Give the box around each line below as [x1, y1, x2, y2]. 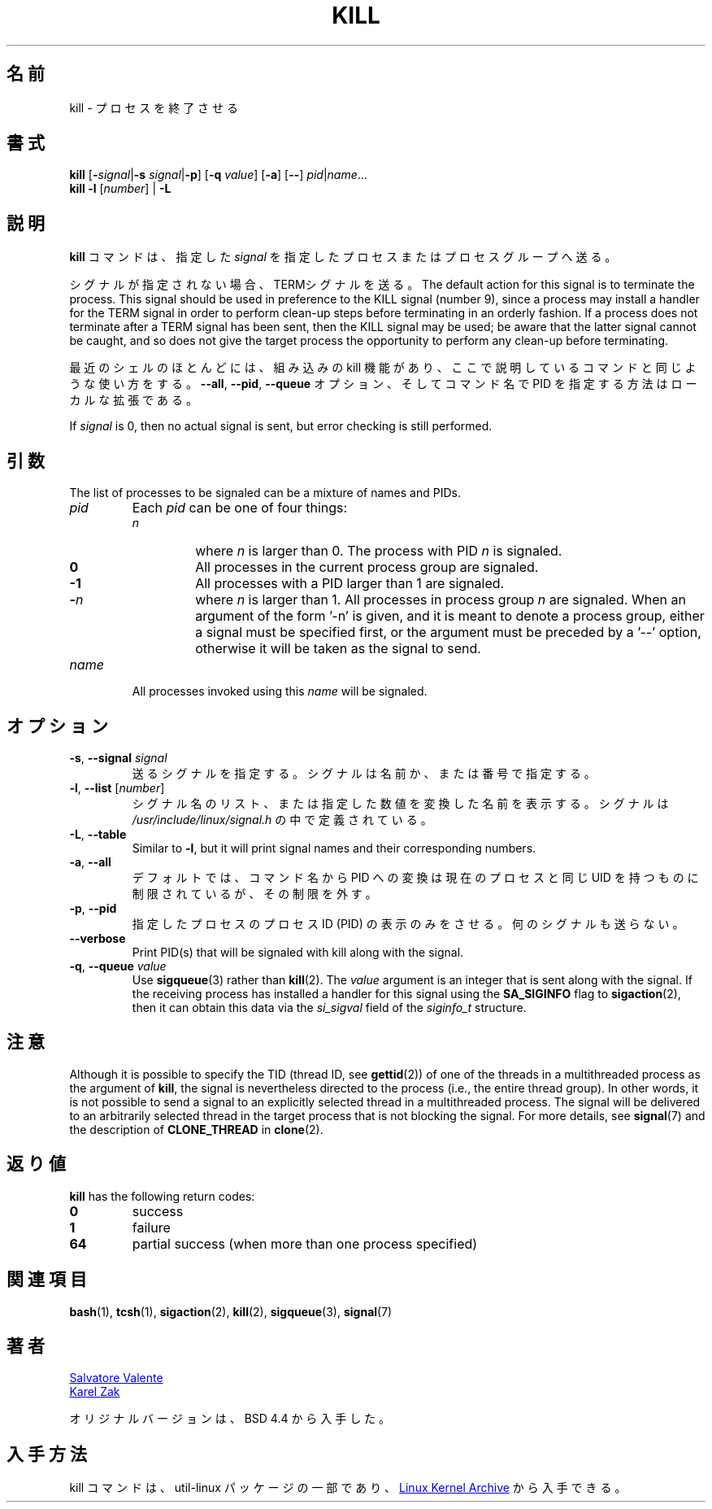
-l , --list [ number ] [69, 780, 165, 795]
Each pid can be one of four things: [132, 499, 348, 517]
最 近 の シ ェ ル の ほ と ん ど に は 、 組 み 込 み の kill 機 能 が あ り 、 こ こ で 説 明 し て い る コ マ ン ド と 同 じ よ [69, 360, 697, 375]
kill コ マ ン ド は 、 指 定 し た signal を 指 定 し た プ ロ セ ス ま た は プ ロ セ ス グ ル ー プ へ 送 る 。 [69, 250, 617, 264]
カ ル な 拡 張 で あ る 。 [69, 393, 198, 408]
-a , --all [69, 854, 111, 869]
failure [132, 1219, 171, 1236]
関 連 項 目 [7, 1269, 87, 1290]
